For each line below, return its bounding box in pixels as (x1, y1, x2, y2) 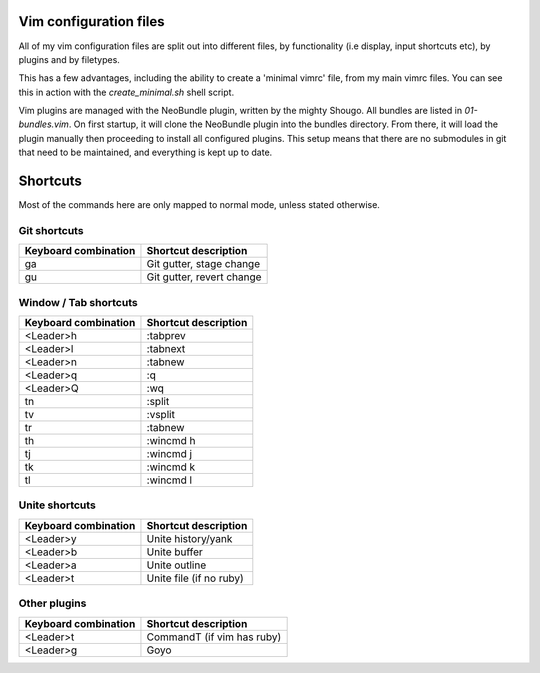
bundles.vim (18, 118, 70, 130)
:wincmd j (146, 447, 193, 461)
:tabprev (146, 329, 187, 343)
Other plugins (18, 596, 87, 610)
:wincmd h (146, 434, 196, 448)
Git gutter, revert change (146, 270, 262, 284)
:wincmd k (146, 460, 196, 474)
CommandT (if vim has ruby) (146, 630, 282, 644)
